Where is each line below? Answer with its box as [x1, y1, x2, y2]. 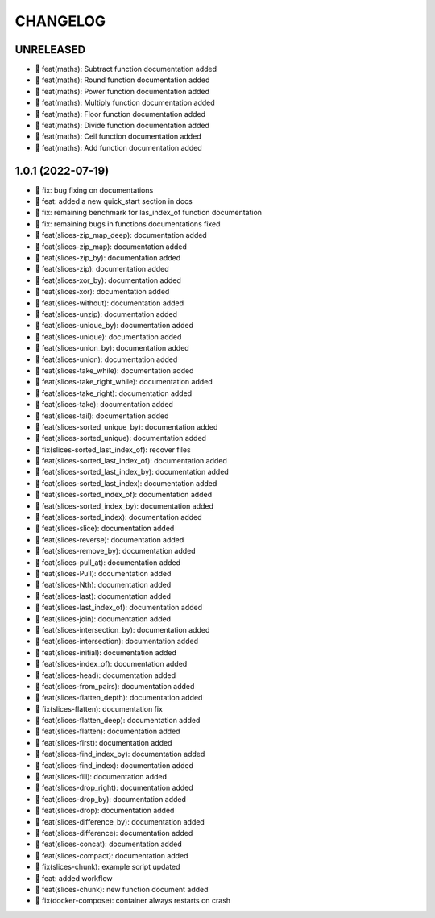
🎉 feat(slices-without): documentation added [35, 298, 184, 308]
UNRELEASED [14, 43, 86, 56]
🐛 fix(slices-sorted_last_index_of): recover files [35, 444, 191, 455]
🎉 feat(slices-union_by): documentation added [35, 343, 189, 353]
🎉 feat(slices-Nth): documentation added [35, 580, 172, 590]
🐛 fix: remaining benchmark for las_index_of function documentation [35, 208, 262, 218]
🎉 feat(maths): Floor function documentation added [35, 109, 205, 118]
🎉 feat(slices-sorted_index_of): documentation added [35, 490, 213, 500]
